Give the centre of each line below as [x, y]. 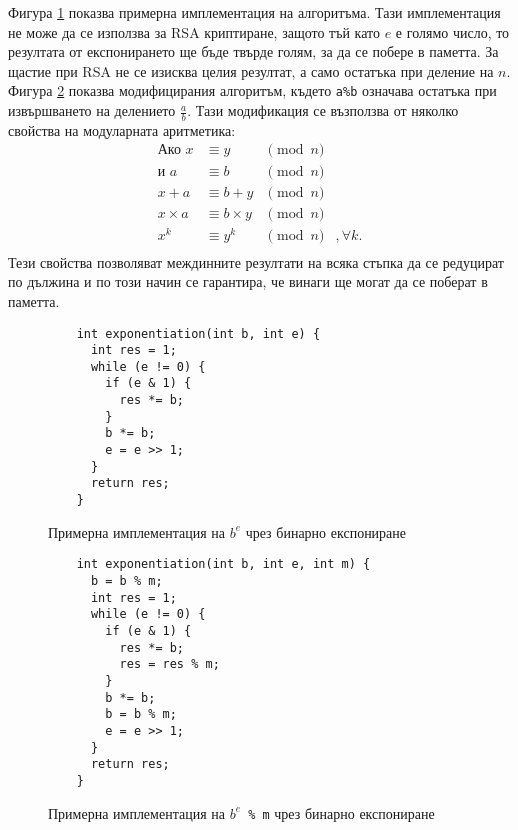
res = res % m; [169, 664]
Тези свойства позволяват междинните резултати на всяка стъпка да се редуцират [256, 261]
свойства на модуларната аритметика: [122, 129]
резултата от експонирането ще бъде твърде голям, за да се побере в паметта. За [253, 51]
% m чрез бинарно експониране [341, 812]
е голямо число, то [452, 31]
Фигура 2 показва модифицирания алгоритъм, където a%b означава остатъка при [252, 90]
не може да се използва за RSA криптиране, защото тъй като [194, 31]
